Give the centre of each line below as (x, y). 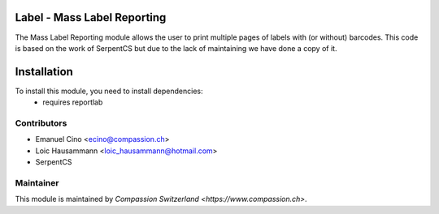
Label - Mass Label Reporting (91, 17)
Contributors (41, 123)
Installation (44, 72)
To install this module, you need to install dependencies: (109, 91)
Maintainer (37, 182)
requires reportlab (73, 102)
